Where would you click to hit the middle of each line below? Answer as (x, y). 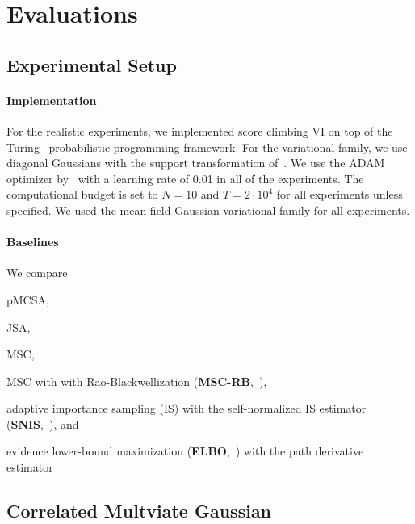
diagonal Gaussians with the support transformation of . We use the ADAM (196, 163)
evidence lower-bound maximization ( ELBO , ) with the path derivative (185, 451)
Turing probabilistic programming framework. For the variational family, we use (207, 147)
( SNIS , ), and (43, 423)
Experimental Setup (92, 64)
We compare (37, 272)
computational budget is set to (82, 194)
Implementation (52, 100)
